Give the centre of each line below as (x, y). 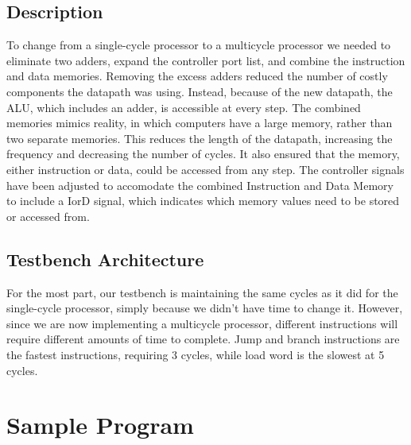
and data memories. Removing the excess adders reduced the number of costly (197, 76)
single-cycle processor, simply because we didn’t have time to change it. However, (205, 308)
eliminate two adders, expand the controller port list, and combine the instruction (206, 60)
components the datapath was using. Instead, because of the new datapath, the (200, 91)
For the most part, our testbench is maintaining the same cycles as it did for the (202, 292)
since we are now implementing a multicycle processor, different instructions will (202, 323)
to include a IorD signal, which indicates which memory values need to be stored (203, 201)
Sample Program (100, 425)
